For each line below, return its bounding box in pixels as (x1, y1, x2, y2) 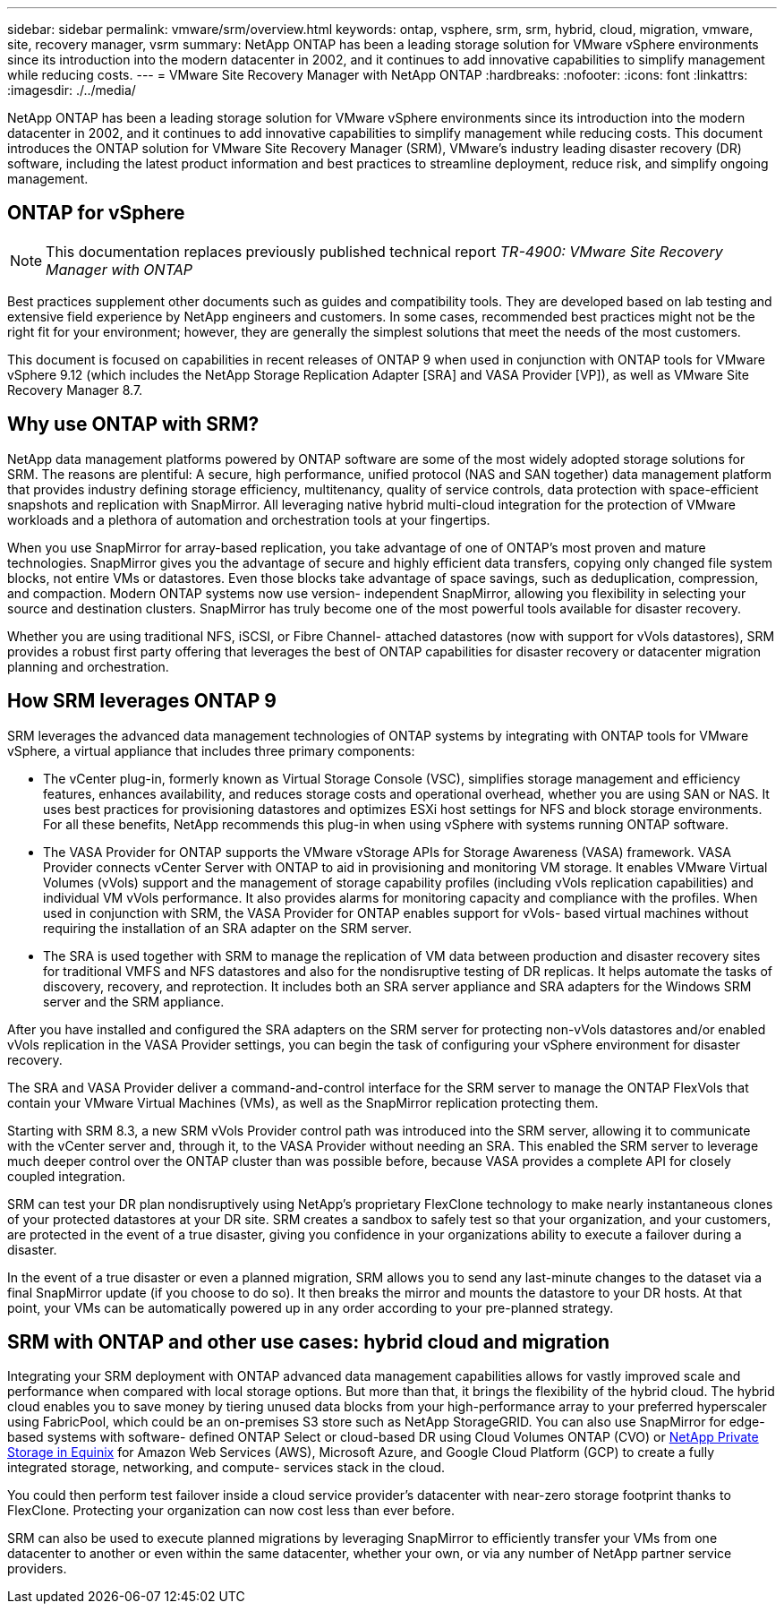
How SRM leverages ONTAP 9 (7, 690, 277, 713)
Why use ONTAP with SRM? (7, 413, 260, 436)
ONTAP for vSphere (7, 201, 185, 225)
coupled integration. (7, 1168, 125, 1184)
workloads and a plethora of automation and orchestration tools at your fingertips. (7, 511, 490, 527)
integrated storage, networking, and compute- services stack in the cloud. (7, 1460, 446, 1476)
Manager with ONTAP (46, 260, 192, 278)
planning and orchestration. (7, 658, 169, 674)
